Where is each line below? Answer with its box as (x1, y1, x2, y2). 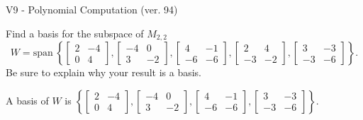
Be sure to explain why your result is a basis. (6, 65, 202, 80)
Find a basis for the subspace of (6, 25, 144, 40)
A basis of (6, 92, 49, 107)
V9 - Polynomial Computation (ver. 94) (6, 2, 178, 16)
